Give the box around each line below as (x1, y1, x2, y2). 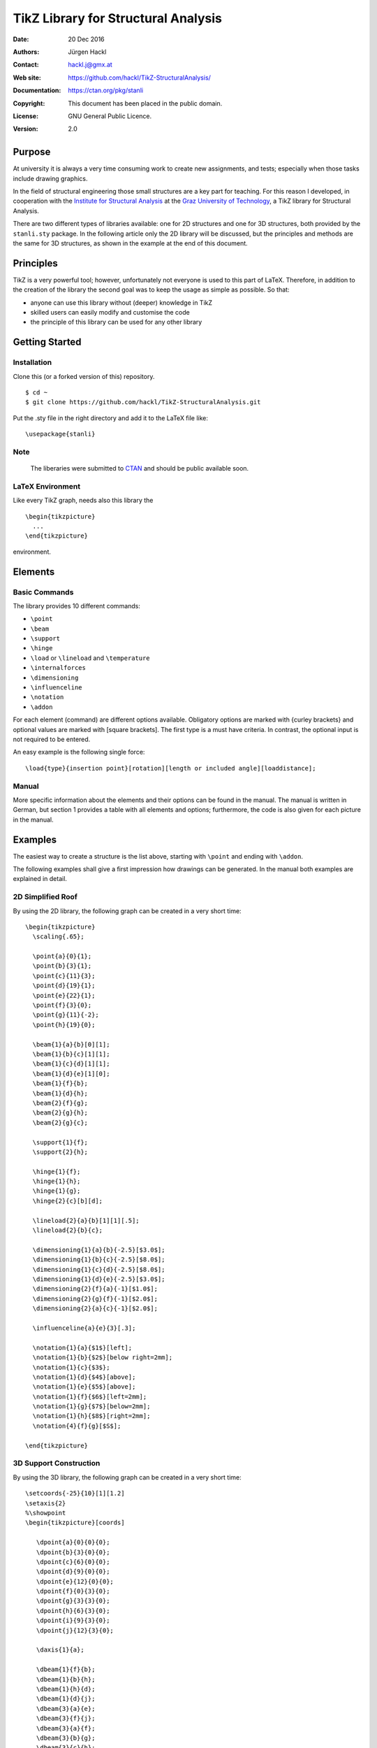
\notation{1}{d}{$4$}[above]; (32, 1373, 136, 1381)
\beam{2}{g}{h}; (32, 1109, 89, 1117)
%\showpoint (25, 1509, 66, 1517)
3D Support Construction (13, 1459, 101, 1468)
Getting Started (13, 336, 82, 348)
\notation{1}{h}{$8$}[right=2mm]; (32, 1412, 151, 1420)
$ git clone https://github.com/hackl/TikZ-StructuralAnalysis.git (25, 399, 261, 406)
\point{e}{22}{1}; (32, 991, 96, 999)
